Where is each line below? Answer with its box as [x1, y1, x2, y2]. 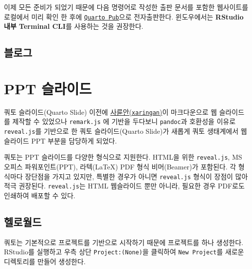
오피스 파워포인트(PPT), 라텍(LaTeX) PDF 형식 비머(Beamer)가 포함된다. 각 [4, 161, 236, 171]
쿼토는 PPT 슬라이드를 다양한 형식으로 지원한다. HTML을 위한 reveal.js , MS [4, 152, 242, 162]
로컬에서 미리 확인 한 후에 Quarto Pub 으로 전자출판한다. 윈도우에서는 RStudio [4, 11, 244, 21]
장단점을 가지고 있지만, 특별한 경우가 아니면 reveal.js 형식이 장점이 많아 [25, 171, 248, 181]
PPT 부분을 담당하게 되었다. [31, 135, 117, 145]
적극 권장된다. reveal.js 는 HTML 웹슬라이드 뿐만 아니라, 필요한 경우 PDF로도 [4, 181, 245, 191]
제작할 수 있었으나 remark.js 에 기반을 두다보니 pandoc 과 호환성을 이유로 [12, 116, 236, 126]
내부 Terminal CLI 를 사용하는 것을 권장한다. [4, 21, 144, 31]
